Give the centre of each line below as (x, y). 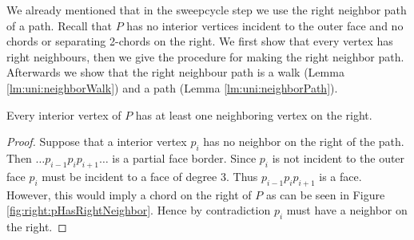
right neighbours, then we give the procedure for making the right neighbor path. (205, 56)
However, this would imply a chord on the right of (129, 194)
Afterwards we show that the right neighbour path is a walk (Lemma (175, 72)
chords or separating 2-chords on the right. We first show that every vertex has (200, 41)
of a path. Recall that (60, 25)
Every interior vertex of (64, 114)
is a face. (340, 176)
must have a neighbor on (347, 210)
